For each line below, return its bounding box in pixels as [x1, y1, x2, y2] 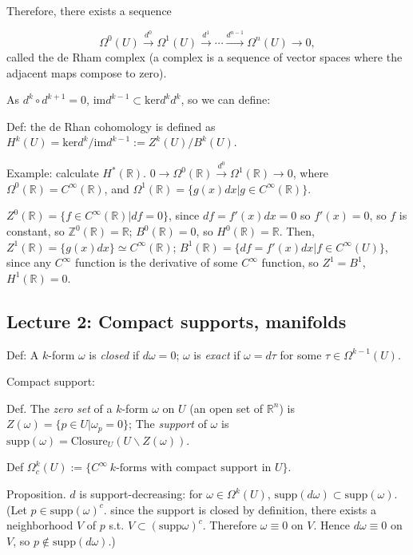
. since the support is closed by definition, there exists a [103, 501, 376, 517]
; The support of [129, 415, 207, 432]
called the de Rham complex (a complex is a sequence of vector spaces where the [6, 48, 403, 65]
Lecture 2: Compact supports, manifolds [6, 308, 347, 333]
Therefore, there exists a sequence [6, 2, 172, 18]
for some [280, 346, 322, 363]
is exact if [193, 346, 240, 363]
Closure [70, 435, 108, 447]
